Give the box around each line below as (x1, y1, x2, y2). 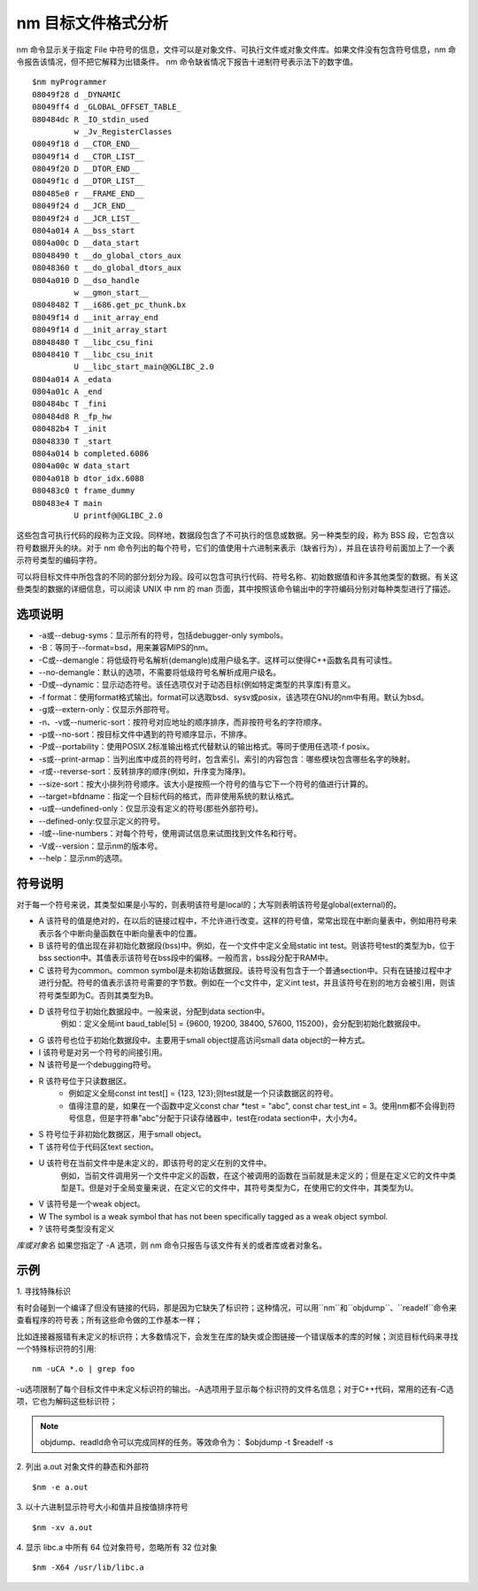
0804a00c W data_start (32, 461, 131, 471)
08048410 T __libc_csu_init (32, 350, 154, 359)
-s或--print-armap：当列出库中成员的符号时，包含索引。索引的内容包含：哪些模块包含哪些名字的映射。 (38, 753, 415, 765)
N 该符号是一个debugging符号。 (38, 1059, 157, 1070)
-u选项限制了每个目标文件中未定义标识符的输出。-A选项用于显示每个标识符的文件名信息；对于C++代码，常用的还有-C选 (16, 1383, 455, 1394)
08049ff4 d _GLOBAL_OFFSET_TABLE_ (32, 102, 181, 112)
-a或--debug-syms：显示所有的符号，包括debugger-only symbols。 (38, 629, 288, 641)
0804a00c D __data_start (32, 238, 140, 248)
